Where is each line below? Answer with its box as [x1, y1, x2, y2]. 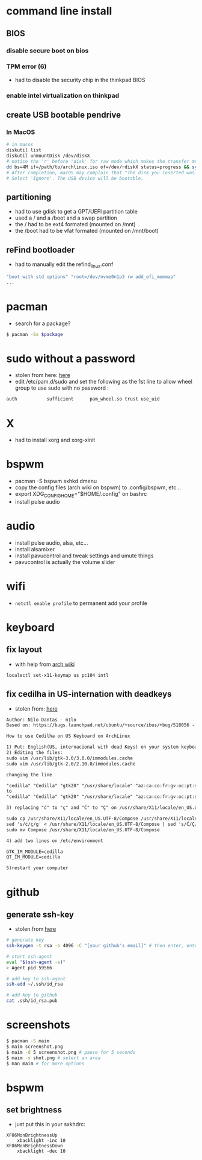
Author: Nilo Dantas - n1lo [6, 717, 77, 723]
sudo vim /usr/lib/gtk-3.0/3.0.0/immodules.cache [6, 755, 133, 761]
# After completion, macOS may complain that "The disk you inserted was [6, 170, 195, 176]
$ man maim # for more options [6, 1060, 85, 1067]
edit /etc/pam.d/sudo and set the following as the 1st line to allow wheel [14, 378, 192, 385]
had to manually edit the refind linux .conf [14, 261, 114, 269]
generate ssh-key [6, 909, 74, 919]
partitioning [6, 192, 52, 202]
